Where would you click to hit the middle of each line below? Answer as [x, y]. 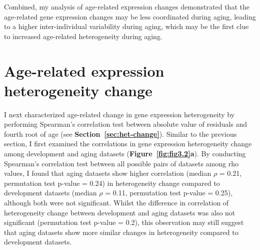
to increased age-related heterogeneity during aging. [83, 36]
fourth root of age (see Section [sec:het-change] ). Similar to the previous [120, 134]
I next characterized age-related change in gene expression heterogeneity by [119, 114]
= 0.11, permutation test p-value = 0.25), [169, 193]
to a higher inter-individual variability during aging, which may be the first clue [126, 26]
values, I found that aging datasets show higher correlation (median [108, 173]
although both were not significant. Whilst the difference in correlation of [116, 203]
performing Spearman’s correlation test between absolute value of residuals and [125, 124]
